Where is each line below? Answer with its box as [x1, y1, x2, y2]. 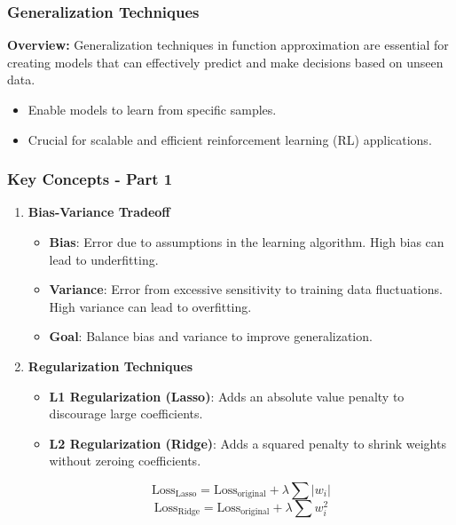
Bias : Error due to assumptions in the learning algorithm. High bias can [49, 233, 444, 251]
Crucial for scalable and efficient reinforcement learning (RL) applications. [28, 130, 432, 148]
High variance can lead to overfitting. [49, 297, 252, 315]
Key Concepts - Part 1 [7, 168, 173, 190]
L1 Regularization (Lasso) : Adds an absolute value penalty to [49, 386, 405, 405]
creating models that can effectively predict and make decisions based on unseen [7, 52, 444, 71]
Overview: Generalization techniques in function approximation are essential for [7, 36, 449, 54]
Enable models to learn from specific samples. [28, 100, 277, 118]
